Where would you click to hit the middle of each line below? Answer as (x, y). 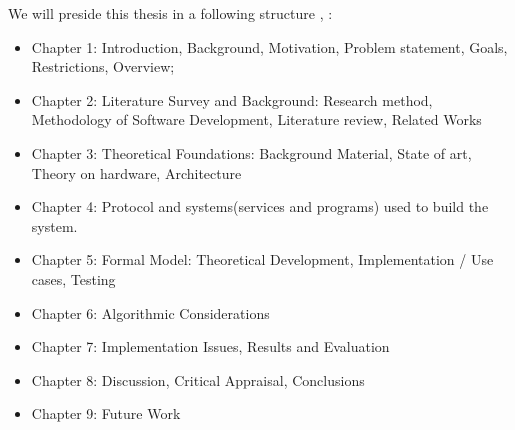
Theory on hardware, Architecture (136, 172)
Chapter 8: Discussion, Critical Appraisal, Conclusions (198, 379)
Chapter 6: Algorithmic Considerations (150, 312)
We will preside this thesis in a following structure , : (170, 13)
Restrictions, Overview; (103, 66)
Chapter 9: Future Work (106, 413)
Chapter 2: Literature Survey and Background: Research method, (232, 99)
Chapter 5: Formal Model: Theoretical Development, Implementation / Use (262, 259)
